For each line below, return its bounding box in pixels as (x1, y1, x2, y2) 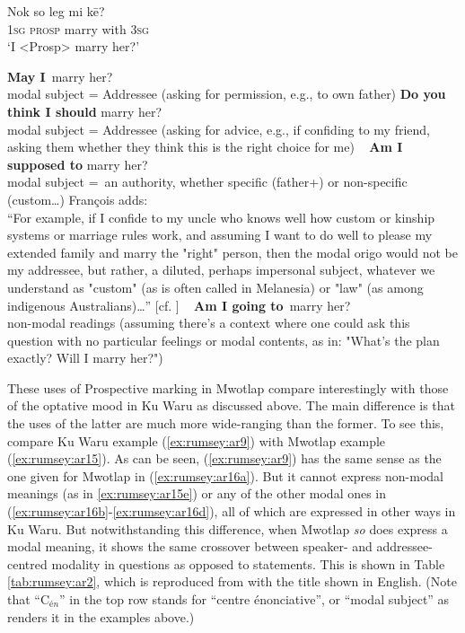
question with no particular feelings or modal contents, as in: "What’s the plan (7, 330, 440, 349)
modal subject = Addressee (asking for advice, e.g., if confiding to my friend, (7, 119, 431, 138)
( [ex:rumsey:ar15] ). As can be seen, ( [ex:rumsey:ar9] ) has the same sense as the (7, 449, 442, 468)
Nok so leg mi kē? (7, 2, 105, 20)
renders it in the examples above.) (7, 607, 195, 626)
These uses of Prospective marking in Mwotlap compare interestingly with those (7, 378, 449, 397)
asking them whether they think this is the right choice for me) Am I (7, 137, 403, 156)
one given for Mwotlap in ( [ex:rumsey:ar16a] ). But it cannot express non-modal (7, 466, 443, 485)
